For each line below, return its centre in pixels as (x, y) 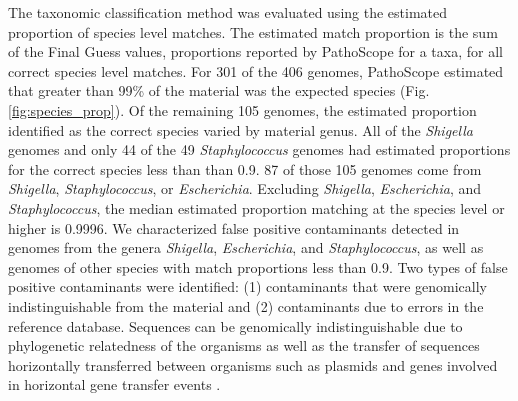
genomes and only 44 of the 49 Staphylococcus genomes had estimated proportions (259, 149)
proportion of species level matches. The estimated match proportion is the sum (253, 31)
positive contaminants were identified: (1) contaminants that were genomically (248, 286)
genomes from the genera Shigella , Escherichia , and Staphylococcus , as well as (246, 247)
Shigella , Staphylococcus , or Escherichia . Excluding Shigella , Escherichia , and (245, 188)
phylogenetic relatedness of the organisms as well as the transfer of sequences (244, 345)
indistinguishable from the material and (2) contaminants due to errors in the (246, 305)
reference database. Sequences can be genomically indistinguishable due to (235, 325)
